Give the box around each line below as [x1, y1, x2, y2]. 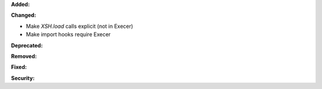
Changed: [11, 12, 36, 19]
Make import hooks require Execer [26, 31, 111, 38]
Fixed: [11, 63, 27, 71]
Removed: [11, 52, 37, 59]
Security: [11, 74, 35, 81]
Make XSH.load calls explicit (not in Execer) [26, 23, 134, 30]
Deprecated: [11, 42, 43, 49]
